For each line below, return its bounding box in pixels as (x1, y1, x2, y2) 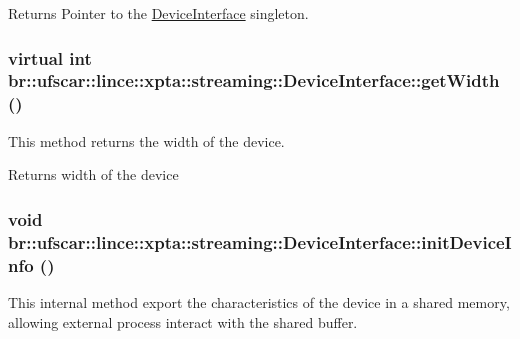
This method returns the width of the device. (8, 130, 285, 151)
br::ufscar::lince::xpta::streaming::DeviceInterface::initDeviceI (8, 229, 512, 254)
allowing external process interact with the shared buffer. (8, 311, 358, 332)
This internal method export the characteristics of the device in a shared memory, (8, 291, 510, 312)
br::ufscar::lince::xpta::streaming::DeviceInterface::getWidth (8, 68, 500, 93)
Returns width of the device (8, 164, 179, 185)
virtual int (8, 45, 92, 70)
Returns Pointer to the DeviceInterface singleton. (8, 3, 309, 23)
